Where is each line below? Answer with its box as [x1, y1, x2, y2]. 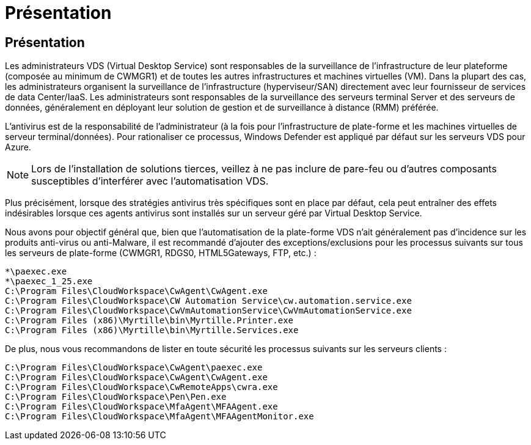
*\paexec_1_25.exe [5, 276, 93, 287]
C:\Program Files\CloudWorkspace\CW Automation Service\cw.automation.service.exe [5, 296, 412, 306]
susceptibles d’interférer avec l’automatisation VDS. [31, 175, 269, 188]
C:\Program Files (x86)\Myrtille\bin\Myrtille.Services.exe [5, 325, 299, 336]
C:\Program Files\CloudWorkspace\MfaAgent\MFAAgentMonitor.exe [5, 411, 314, 422]
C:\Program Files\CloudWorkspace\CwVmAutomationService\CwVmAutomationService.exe [5, 306, 412, 316]
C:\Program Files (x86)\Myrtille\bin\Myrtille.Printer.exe [5, 315, 294, 326]
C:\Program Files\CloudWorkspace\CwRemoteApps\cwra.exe [5, 382, 278, 392]
